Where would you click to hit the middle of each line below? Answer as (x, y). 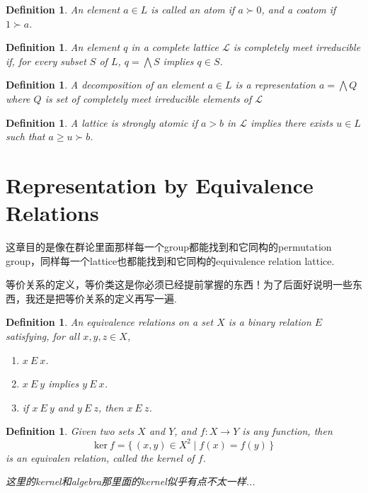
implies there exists (292, 122)
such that (25, 136)
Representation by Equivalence (160, 185)
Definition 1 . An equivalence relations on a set (110, 322)
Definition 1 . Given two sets (70, 431)
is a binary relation (270, 322)
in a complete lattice (175, 47)
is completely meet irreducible (297, 47)
